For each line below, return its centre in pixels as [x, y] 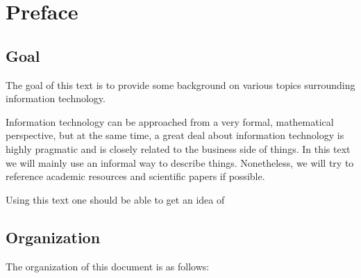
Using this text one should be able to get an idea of [115, 199]
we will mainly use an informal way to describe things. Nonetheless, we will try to [180, 162]
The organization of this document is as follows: [108, 266]
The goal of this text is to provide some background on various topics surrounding [180, 84]
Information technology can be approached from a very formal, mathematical [170, 121]
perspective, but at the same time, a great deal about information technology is [175, 135]
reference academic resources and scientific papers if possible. [135, 176]
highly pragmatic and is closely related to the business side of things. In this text [178, 148]
